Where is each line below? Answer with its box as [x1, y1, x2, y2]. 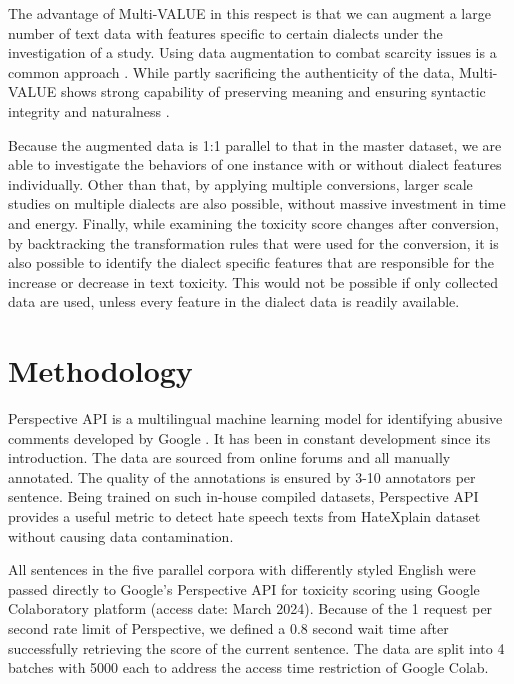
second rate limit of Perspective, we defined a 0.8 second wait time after [8, 617, 449, 638]
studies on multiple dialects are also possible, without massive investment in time [8, 193, 506, 214]
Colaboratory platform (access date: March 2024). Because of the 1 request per [8, 598, 493, 619]
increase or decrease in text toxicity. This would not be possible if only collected [8, 271, 499, 292]
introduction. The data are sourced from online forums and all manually [8, 447, 451, 468]
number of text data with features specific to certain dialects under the [8, 22, 443, 43]
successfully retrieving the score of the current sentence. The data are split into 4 [8, 637, 505, 658]
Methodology [8, 350, 193, 391]
